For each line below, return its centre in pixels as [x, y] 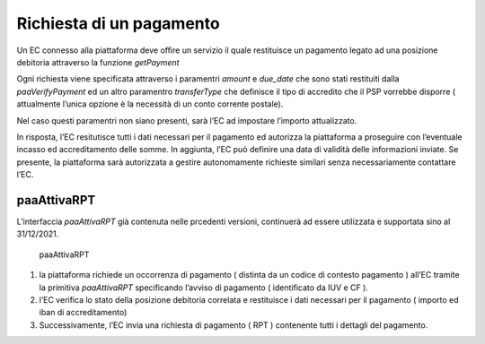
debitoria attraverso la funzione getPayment [98, 62]
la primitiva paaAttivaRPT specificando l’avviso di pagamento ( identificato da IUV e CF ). [203, 288]
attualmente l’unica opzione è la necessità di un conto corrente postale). [150, 104]
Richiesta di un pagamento [118, 23]
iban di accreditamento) [83, 313]
